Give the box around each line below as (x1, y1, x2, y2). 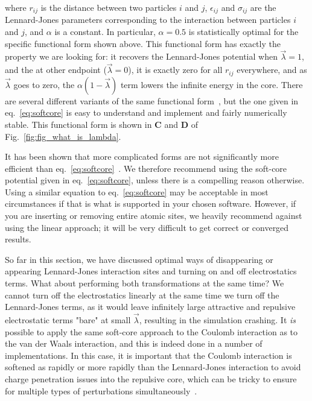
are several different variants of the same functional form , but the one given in (5, 94, 299, 107)
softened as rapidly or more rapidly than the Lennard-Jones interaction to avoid (5, 361, 301, 373)
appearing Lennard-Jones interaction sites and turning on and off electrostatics (5, 265, 297, 277)
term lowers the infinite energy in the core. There (120, 78, 303, 90)
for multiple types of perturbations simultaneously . (5, 384, 197, 397)
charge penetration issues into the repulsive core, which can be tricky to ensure (5, 373, 297, 385)
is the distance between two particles (40, 1, 177, 13)
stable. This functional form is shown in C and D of (5, 118, 198, 130)
